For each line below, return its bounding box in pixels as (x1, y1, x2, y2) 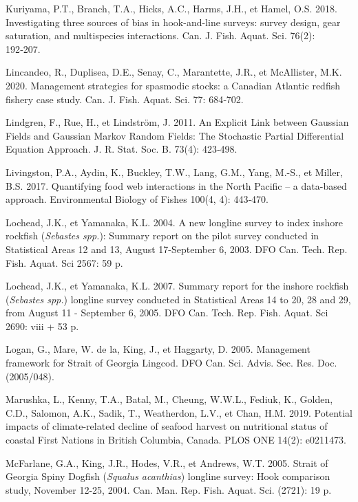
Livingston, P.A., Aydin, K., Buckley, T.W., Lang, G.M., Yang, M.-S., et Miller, (6, 164, 343, 179)
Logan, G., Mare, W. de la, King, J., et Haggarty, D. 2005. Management (6, 342, 310, 356)
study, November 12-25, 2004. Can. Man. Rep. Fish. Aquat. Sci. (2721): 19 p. (6, 482, 332, 496)
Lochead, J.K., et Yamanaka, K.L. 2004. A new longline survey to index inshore (6, 215, 344, 229)
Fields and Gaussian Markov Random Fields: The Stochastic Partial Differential (6, 128, 344, 142)
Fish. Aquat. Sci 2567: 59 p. (6, 255, 123, 270)
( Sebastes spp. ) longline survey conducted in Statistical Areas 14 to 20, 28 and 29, (6, 292, 351, 306)
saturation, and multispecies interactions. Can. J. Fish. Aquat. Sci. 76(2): (6, 28, 315, 43)
